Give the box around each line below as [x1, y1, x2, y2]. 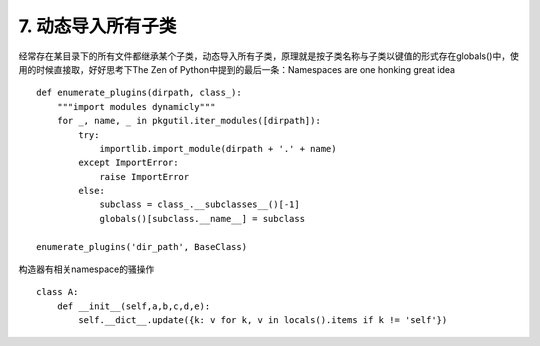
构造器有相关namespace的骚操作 [18, 263, 155, 275]
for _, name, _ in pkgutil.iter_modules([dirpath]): [56, 115, 322, 127]
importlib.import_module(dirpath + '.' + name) [99, 143, 337, 154]
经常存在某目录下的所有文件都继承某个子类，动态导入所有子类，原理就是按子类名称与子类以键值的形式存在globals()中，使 [18, 50, 519, 62]
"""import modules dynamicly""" [56, 101, 216, 112]
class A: [36, 286, 79, 298]
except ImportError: [78, 157, 179, 169]
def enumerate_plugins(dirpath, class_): [36, 87, 242, 99]
